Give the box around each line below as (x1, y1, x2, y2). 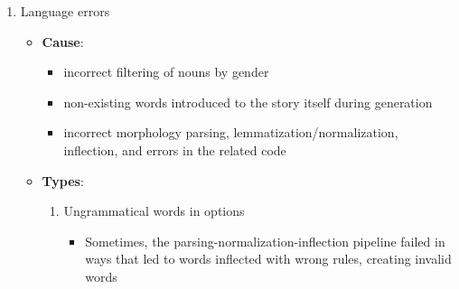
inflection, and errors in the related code (63, 140, 286, 159)
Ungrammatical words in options (63, 201, 245, 220)
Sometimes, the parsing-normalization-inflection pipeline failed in (85, 231, 445, 250)
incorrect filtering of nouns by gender (63, 62, 269, 81)
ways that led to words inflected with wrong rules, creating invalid (85, 249, 452, 268)
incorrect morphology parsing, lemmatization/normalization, (63, 123, 398, 142)
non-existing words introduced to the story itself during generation (63, 92, 433, 111)
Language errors (20, 2, 110, 20)
